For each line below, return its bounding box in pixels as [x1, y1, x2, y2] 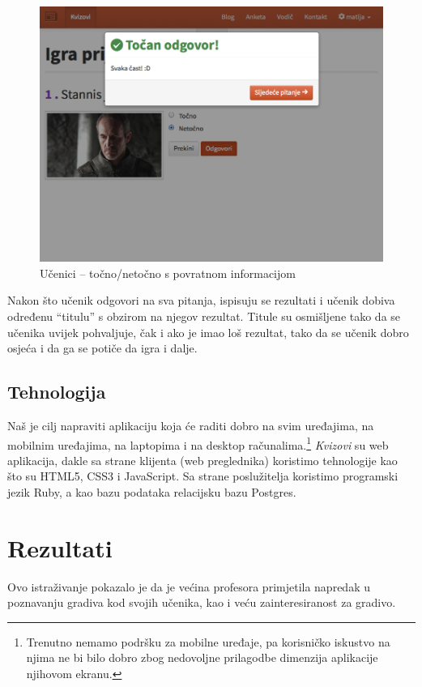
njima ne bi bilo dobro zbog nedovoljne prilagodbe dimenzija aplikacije [26, 649, 378, 666]
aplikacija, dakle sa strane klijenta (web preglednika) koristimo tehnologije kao [7, 451, 398, 468]
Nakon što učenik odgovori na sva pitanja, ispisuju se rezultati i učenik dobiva [7, 292, 395, 309]
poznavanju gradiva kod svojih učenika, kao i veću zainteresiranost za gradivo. [7, 594, 396, 611]
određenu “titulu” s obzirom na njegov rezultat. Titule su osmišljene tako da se [7, 307, 401, 324]
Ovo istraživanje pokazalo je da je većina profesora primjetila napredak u [7, 578, 370, 595]
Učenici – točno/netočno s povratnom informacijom [40, 264, 296, 281]
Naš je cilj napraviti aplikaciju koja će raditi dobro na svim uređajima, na [7, 416, 374, 433]
